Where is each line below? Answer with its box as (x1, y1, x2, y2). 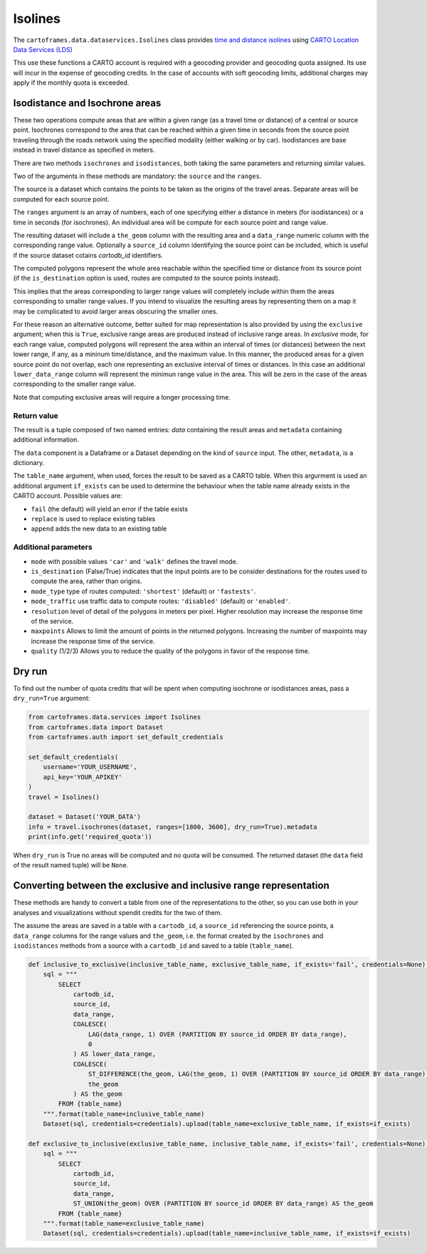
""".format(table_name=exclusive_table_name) (43, 1220, 205, 1228)
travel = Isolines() (28, 793, 100, 801)
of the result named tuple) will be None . (13, 861, 129, 869)
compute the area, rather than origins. (31, 577, 142, 585)
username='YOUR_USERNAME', (43, 763, 138, 771)
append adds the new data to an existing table (31, 524, 167, 533)
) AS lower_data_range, (73, 1050, 157, 1058)
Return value (13, 410, 58, 420)
